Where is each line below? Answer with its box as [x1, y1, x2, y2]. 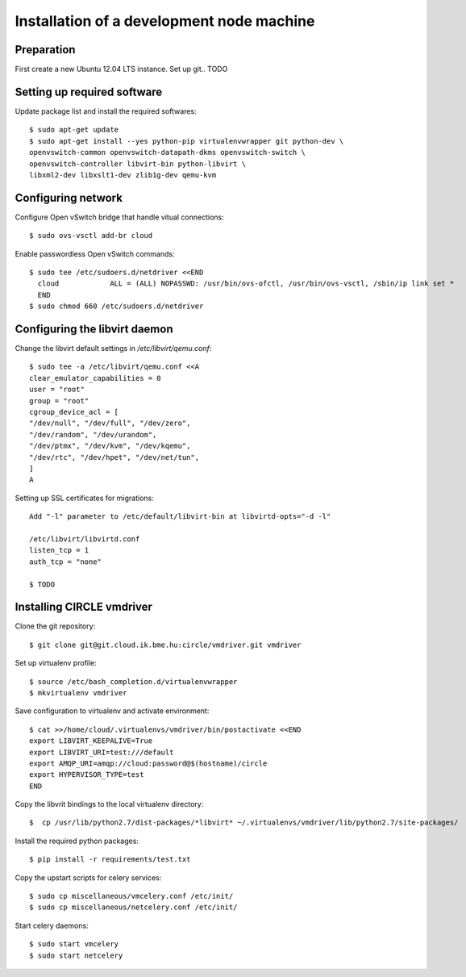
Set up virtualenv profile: [15, 658, 97, 668]
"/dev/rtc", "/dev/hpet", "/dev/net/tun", [29, 453, 200, 461]
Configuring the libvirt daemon [15, 322, 173, 336]
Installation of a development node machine [15, 12, 315, 30]
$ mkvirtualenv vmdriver [29, 688, 127, 697]
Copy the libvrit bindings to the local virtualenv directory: [15, 800, 204, 809]
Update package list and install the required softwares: [15, 106, 197, 116]
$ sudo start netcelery [29, 950, 123, 960]
